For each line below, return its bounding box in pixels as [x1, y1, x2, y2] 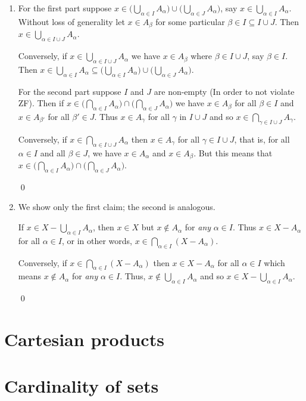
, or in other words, [61, 234, 132, 246]
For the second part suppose [18, 85, 121, 97]
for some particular [155, 15, 225, 27]
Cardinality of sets [4, 374, 159, 398]
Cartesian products [4, 327, 164, 351]
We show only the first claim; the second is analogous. [18, 200, 216, 213]
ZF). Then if [18, 97, 64, 109]
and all [40, 146, 65, 159]
